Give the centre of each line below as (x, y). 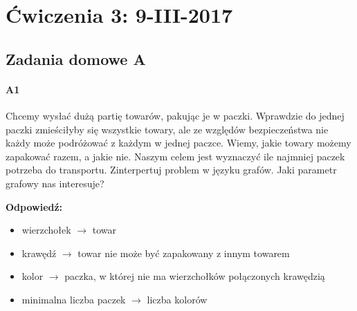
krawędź (39, 253)
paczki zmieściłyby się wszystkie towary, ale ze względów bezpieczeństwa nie (167, 129)
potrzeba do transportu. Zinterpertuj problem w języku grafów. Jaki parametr (171, 170)
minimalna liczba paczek (74, 299)
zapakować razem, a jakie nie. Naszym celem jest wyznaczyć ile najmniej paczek (175, 156)
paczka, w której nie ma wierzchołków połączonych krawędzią (195, 276)
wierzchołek (46, 230)
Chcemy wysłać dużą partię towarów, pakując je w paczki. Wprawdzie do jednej (175, 115)
